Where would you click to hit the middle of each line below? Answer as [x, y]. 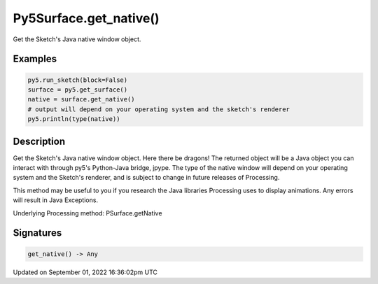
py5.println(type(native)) [74, 119]
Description [39, 141]
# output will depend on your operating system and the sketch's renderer [159, 109]
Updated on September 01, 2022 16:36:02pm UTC [85, 272]
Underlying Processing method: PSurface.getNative [87, 213]
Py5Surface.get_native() [86, 18]
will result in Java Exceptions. [55, 200]
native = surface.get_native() [82, 99]
